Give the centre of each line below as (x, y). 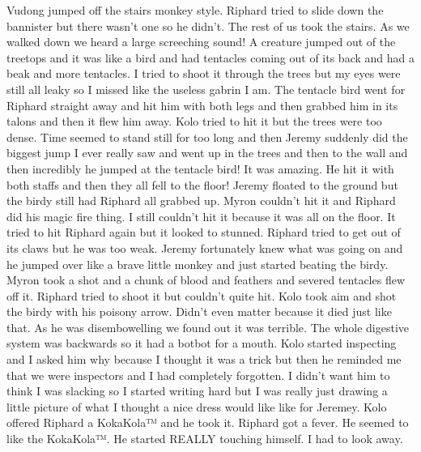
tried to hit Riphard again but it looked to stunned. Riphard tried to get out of (204, 232)
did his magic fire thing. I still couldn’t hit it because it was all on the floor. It (201, 216)
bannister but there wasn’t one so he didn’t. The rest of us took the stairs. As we (208, 26)
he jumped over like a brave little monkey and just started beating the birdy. (198, 264)
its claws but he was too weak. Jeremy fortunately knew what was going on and (205, 247)
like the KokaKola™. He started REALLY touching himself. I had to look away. (205, 439)
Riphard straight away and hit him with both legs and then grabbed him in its (202, 105)
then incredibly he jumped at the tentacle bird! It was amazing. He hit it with (200, 168)
